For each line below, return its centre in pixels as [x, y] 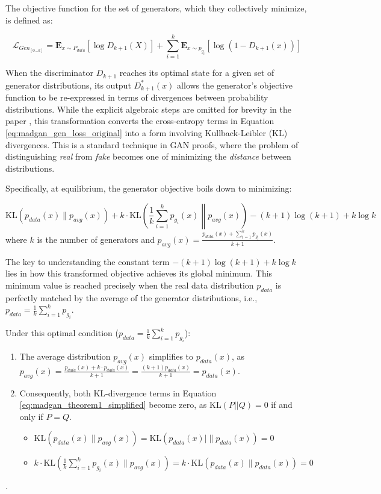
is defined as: [29, 20]
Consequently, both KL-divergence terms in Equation [118, 392]
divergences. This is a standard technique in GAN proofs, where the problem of [152, 144]
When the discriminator [50, 73]
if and [282, 405]
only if [31, 416]
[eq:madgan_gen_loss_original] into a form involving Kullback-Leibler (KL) [147, 133]
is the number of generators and [96, 239]
